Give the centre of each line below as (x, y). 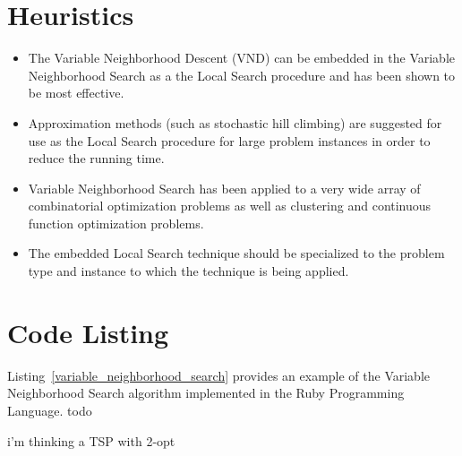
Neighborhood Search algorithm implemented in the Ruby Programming (206, 393)
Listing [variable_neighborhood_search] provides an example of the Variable (219, 375)
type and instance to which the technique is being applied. (188, 271)
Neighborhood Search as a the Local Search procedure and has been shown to (242, 75)
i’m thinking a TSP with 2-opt (91, 440)
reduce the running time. (96, 158)
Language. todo (50, 410)
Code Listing (88, 332)
